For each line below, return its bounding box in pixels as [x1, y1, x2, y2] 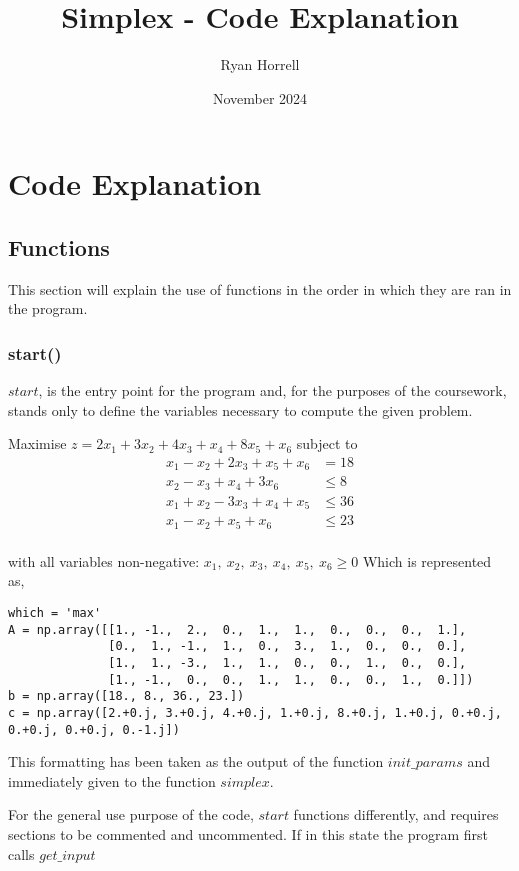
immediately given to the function [8, 770, 216, 791]
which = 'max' [8, 606, 102, 621]
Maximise [8, 433, 67, 454]
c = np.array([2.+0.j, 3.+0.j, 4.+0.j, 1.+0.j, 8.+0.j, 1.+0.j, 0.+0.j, [8, 705, 502, 720]
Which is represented [362, 550, 492, 571]
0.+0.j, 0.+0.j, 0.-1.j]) [8, 722, 180, 737]
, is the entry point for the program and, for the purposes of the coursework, [38, 380, 507, 401]
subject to [296, 433, 358, 454]
